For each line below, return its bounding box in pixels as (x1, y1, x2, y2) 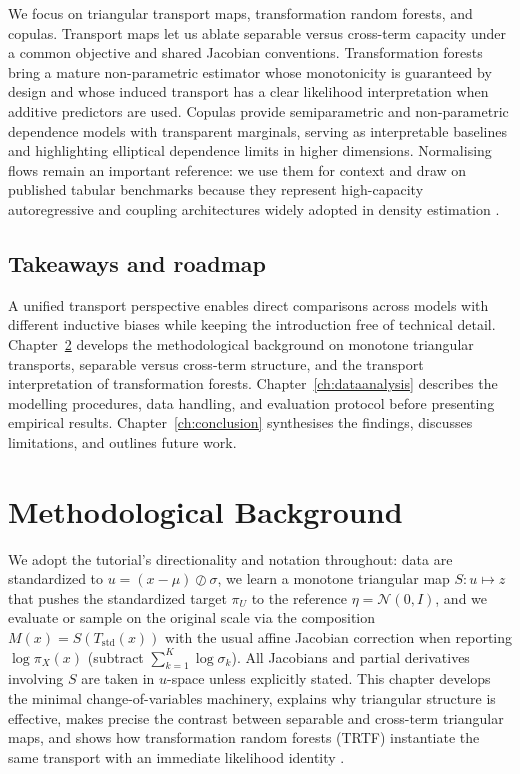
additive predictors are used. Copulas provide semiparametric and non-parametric (8, 100, 509, 121)
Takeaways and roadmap (8, 247, 266, 278)
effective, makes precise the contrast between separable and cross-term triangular (8, 707, 504, 728)
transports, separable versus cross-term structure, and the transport (8, 353, 424, 374)
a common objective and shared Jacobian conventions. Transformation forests (8, 42, 483, 63)
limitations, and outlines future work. (8, 431, 237, 452)
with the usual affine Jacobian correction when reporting (165, 626, 512, 647)
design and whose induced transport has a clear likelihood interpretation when (8, 81, 489, 102)
